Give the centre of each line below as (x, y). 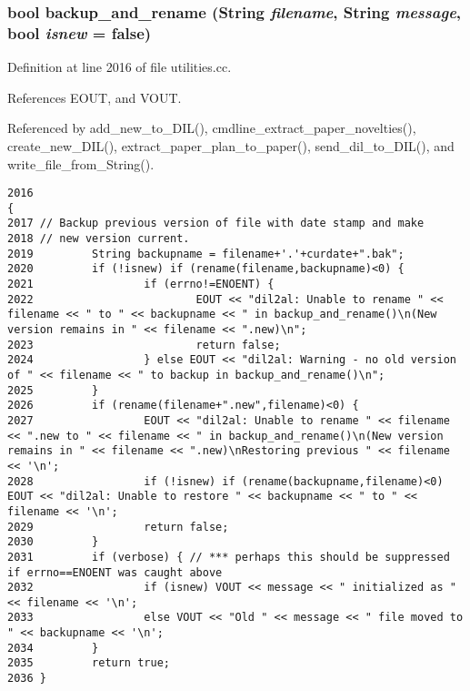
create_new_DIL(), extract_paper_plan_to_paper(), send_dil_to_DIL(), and (231, 145)
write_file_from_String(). (81, 163)
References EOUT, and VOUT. (95, 97)
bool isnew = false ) (80, 32)
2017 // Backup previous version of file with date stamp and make (216, 224)
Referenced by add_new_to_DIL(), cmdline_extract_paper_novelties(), (212, 128)
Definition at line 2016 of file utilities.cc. (120, 67)
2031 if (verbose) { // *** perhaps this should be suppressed (229, 557)
